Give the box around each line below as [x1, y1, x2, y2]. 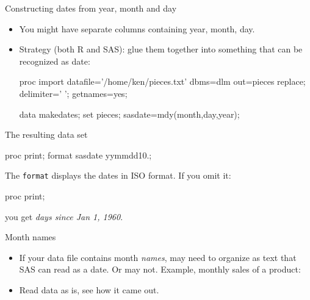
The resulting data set [5, 128, 88, 141]
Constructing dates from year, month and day [5, 2, 177, 14]
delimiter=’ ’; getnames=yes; [19, 87, 128, 99]
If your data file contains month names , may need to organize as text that [19, 251, 297, 263]
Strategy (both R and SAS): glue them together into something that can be [19, 43, 303, 55]
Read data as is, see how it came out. [19, 283, 159, 296]
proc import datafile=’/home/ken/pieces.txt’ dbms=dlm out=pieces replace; [19, 75, 306, 88]
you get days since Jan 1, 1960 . [5, 210, 123, 223]
